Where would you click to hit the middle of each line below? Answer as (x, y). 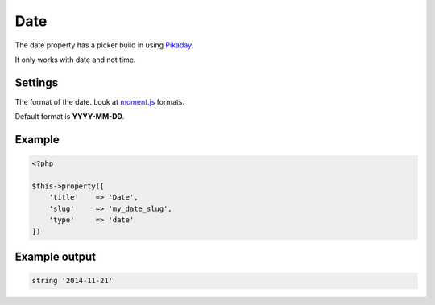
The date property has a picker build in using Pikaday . (104, 45)
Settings (37, 82)
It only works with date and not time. (75, 60)
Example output (56, 256)
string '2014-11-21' (72, 281)
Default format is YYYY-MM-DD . (70, 117)
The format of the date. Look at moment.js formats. (100, 101)
